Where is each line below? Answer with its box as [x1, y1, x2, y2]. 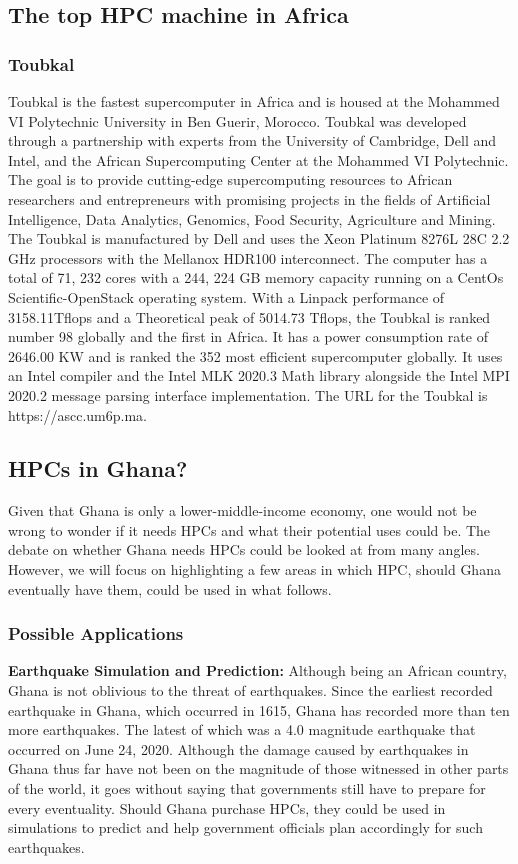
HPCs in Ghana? [8, 453, 188, 484]
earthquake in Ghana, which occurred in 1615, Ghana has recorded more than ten [8, 699, 510, 720]
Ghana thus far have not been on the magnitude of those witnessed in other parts [8, 758, 509, 779]
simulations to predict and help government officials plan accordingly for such [8, 817, 483, 838]
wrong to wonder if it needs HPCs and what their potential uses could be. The [8, 519, 491, 540]
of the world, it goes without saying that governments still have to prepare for [8, 778, 486, 799]
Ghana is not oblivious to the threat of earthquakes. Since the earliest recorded [8, 680, 493, 701]
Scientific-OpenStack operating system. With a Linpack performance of [8, 286, 445, 307]
